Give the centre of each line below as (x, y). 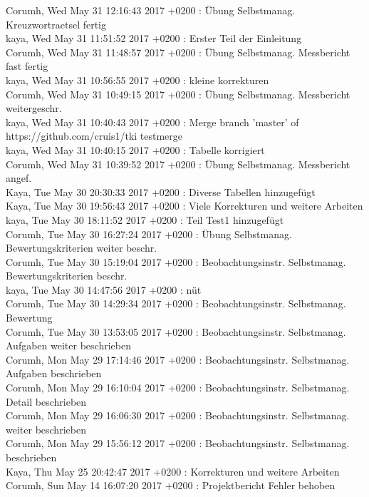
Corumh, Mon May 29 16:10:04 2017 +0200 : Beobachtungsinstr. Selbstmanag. (178, 388)
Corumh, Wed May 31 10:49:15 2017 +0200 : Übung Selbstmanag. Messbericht (178, 94)
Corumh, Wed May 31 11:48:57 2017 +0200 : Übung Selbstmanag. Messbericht (178, 52)
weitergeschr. (34, 108)
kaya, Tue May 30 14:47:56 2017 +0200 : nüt (104, 289)
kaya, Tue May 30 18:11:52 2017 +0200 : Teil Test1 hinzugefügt (145, 219)
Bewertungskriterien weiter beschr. (82, 248)
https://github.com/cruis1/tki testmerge (94, 136)
